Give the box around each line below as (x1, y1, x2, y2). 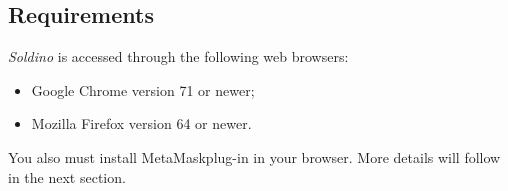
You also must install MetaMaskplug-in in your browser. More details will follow (8, 146, 501, 167)
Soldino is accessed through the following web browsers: (8, 46, 349, 67)
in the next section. (8, 166, 126, 187)
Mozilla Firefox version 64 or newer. (31, 113, 252, 134)
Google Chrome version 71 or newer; (31, 79, 255, 100)
